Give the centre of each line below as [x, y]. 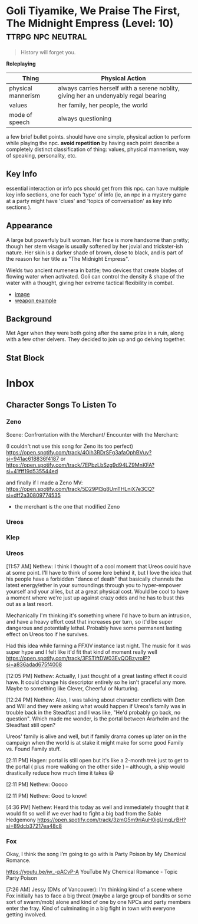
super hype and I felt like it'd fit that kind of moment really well [82, 652]
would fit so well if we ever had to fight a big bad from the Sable [84, 813]
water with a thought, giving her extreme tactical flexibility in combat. [90, 283]
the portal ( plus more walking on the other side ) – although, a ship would [95, 766]
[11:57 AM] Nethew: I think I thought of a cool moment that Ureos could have [99, 566]
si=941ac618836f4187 [33, 458]
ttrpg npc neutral [47, 36]
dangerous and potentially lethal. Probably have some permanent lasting [94, 628]
